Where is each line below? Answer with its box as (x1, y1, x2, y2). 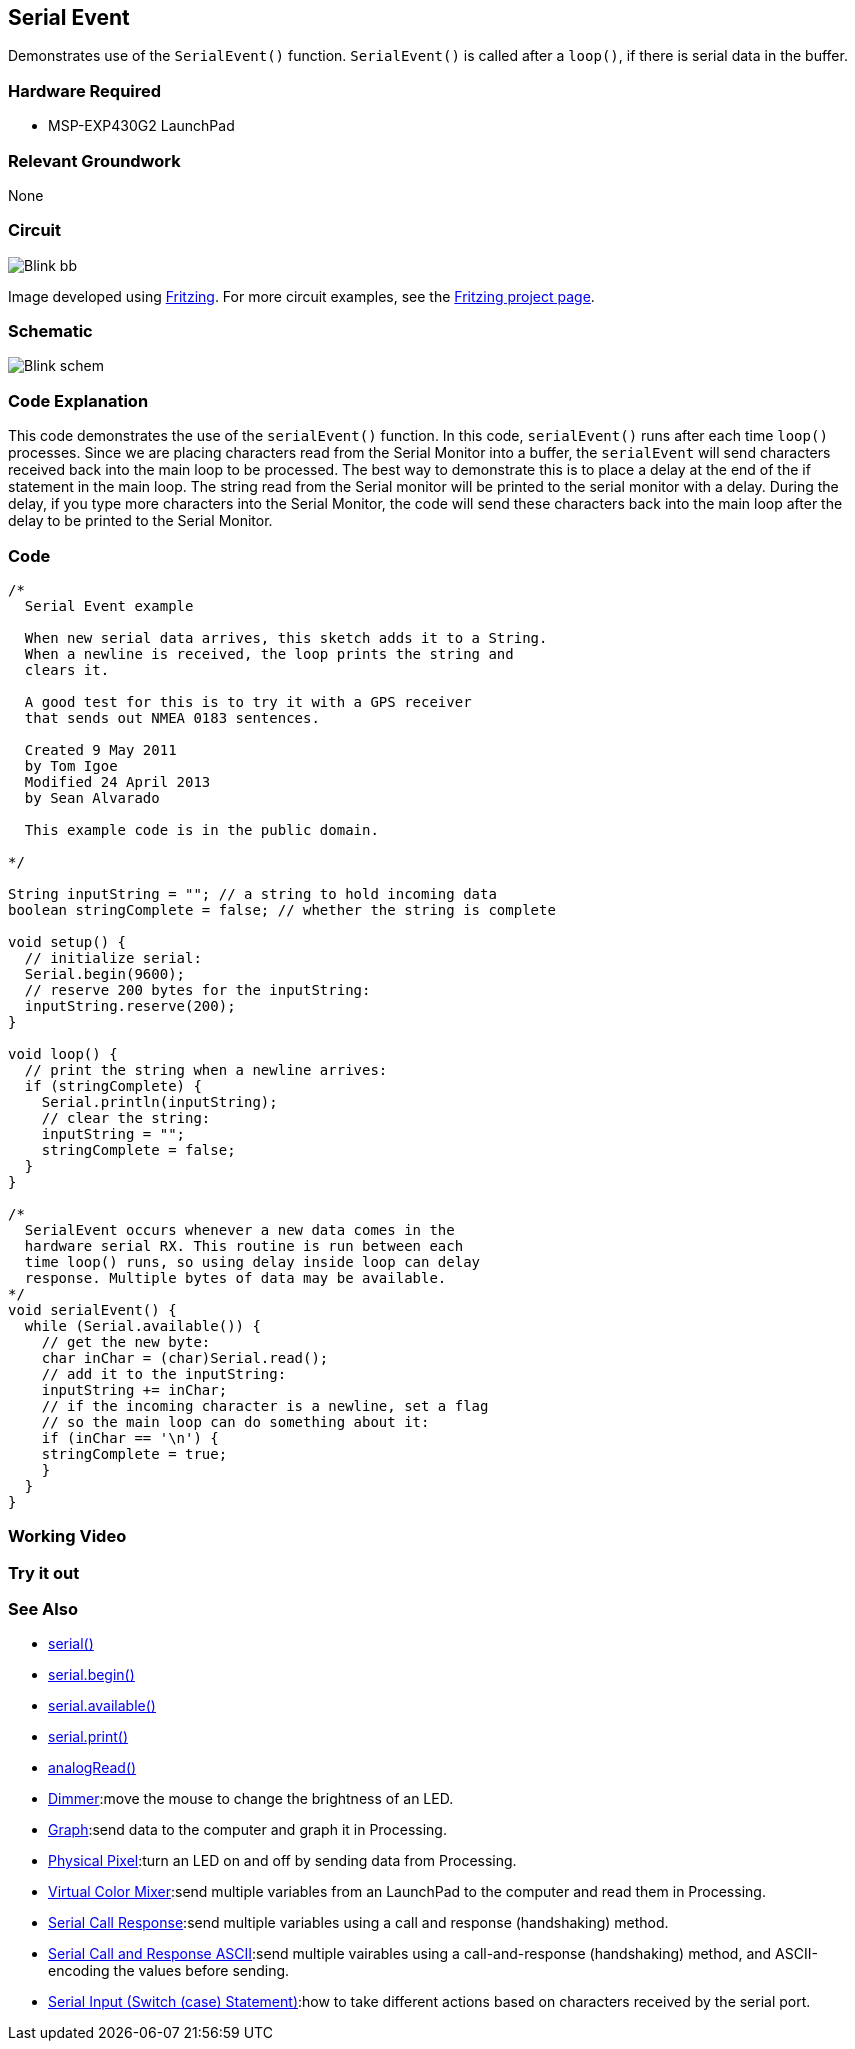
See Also (8, 1599, 78, 1620)
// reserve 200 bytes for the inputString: (24, 981, 371, 998)
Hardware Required (8, 80, 162, 101)
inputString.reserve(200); (24, 997, 236, 1014)
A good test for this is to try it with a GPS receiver (24, 693, 472, 710)
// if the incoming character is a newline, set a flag (41, 1397, 489, 1414)
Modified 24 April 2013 (24, 773, 211, 790)
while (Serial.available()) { (24, 1317, 261, 1334)
